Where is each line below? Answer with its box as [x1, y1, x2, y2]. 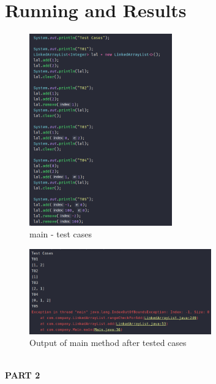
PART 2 [5, 369, 40, 382]
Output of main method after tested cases [29, 336, 187, 349]
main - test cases [29, 228, 92, 240]
